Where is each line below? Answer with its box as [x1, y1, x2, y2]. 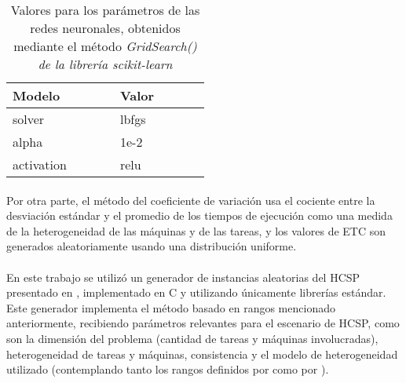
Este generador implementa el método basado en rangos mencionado [6, 299, 335, 316]
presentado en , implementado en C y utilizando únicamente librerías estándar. [6, 284, 386, 301]
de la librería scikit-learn [38, 55, 173, 73]
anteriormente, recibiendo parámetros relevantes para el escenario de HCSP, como [6, 315, 400, 331]
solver [13, 110, 45, 128]
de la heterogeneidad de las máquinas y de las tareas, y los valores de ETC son [6, 222, 386, 239]
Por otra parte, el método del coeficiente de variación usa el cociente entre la [6, 191, 375, 208]
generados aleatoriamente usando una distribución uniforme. [6, 238, 297, 254]
